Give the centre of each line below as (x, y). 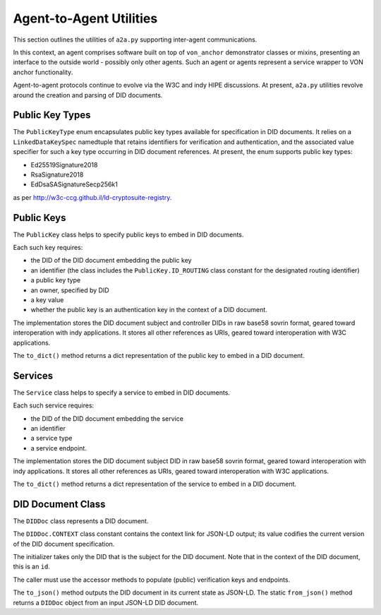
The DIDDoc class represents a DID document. (81, 521)
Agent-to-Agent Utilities (85, 18)
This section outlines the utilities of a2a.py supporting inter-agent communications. (135, 40)
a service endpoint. (59, 448)
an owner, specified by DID (70, 290)
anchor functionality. (43, 72)
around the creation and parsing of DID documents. (88, 95)
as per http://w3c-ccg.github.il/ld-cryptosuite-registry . (92, 197)
